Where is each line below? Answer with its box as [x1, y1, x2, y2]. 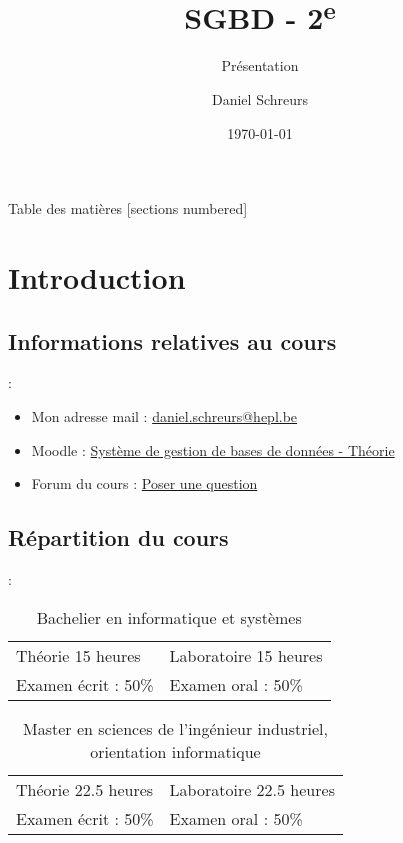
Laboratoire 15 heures [169, 643, 323, 667]
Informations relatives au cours [8, 325, 337, 356]
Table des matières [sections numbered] [8, 198, 248, 219]
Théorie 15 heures [16, 643, 141, 667]
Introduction [8, 257, 186, 298]
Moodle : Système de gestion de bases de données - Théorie [31, 439, 395, 460]
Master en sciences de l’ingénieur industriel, [23, 716, 328, 740]
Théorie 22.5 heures [16, 777, 154, 801]
